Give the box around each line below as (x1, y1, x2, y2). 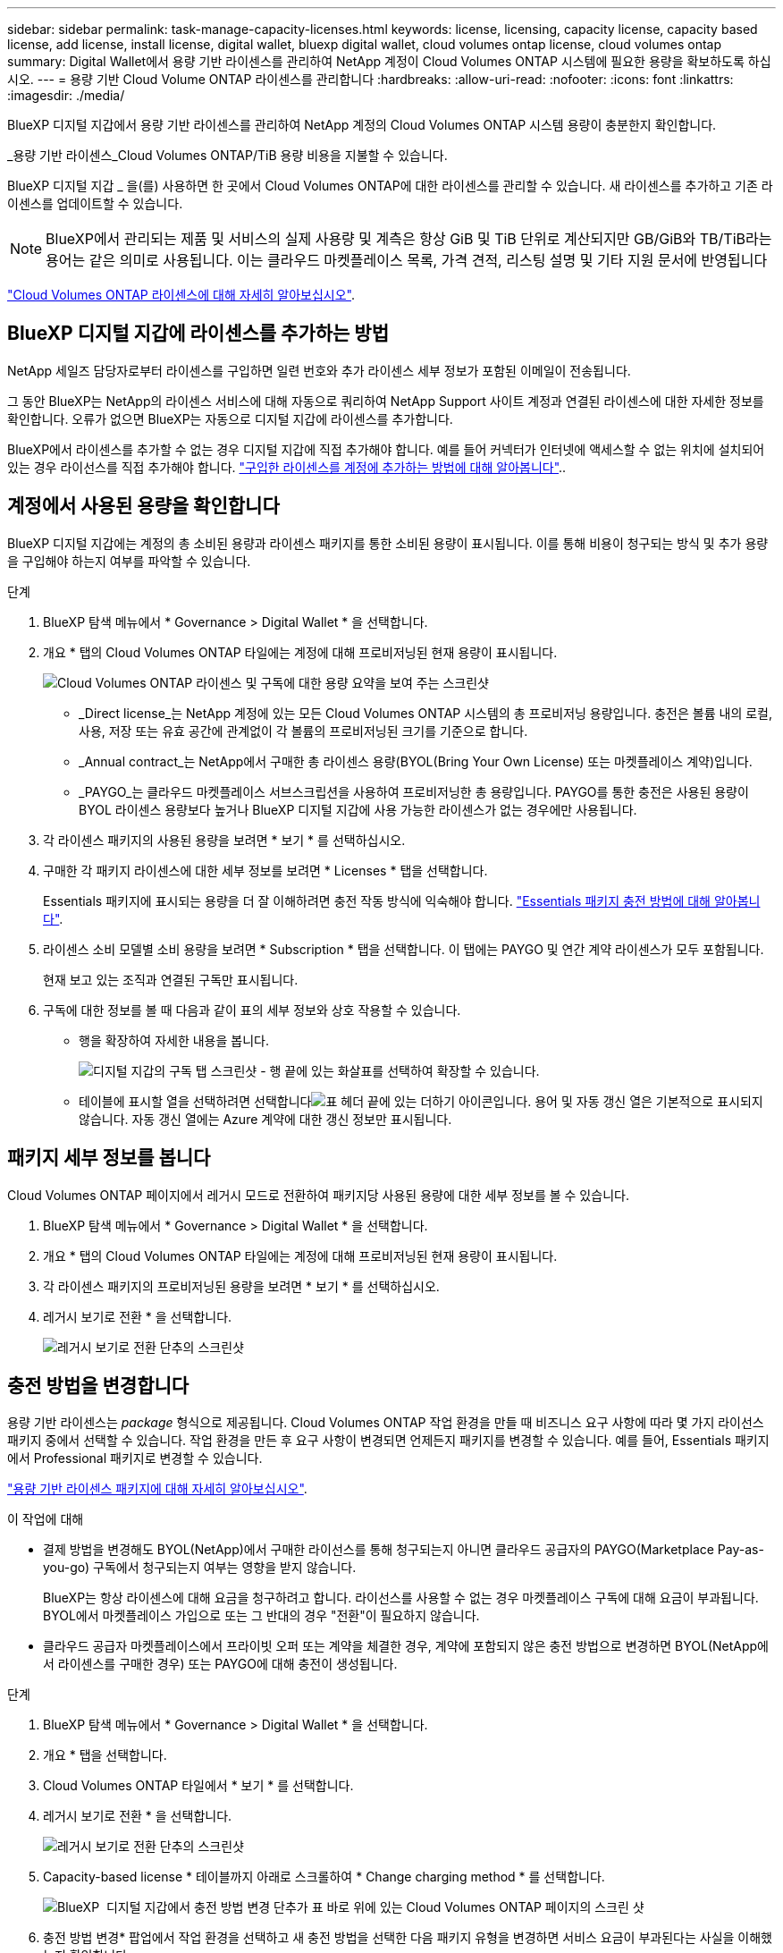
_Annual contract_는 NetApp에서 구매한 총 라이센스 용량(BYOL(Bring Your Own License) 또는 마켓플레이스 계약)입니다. (79, 753, 753, 769)
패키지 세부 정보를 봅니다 (7, 1146, 211, 1170)
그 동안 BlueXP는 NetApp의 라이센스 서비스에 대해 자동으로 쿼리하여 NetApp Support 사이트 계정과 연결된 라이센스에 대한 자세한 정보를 (7, 393, 764, 409)
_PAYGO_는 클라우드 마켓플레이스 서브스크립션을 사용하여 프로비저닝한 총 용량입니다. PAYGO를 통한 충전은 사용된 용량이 (79, 783, 749, 799)
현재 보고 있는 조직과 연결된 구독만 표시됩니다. (43, 971, 299, 987)
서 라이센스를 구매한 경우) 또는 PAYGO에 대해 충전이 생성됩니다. (43, 1656, 398, 1672)
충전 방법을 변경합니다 (7, 1374, 189, 1397)
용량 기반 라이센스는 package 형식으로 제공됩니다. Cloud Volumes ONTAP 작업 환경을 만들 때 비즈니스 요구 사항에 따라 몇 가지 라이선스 (7, 1415, 764, 1431)
